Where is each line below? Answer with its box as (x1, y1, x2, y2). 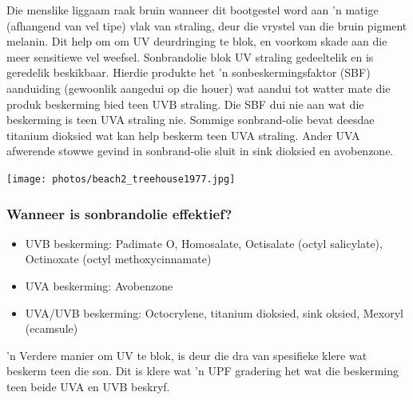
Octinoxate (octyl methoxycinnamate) (25, 250, 212, 267)
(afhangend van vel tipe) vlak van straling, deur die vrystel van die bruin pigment (6, 17, 407, 34)
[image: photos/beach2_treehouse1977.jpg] (6, 173, 236, 185)
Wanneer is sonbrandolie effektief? (6, 203, 232, 223)
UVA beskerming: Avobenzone (25, 278, 173, 294)
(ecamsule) (25, 320, 78, 337)
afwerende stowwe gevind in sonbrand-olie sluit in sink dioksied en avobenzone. (6, 142, 394, 159)
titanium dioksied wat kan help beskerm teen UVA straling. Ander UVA (6, 126, 360, 143)
